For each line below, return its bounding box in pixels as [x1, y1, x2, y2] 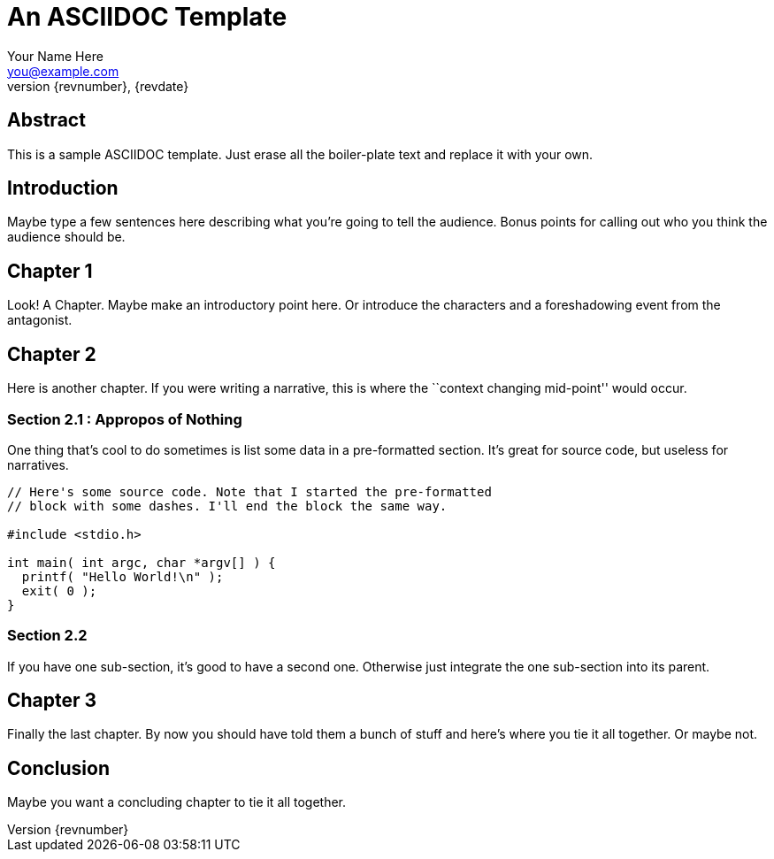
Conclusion [7, 756, 111, 779]
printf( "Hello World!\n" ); [21, 569, 224, 584]
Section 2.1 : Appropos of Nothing [7, 410, 242, 428]
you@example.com [7, 63, 119, 79]
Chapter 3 [7, 689, 97, 712]
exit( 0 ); [21, 583, 97, 598]
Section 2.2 [7, 626, 88, 645]
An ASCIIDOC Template [7, 2, 287, 32]
